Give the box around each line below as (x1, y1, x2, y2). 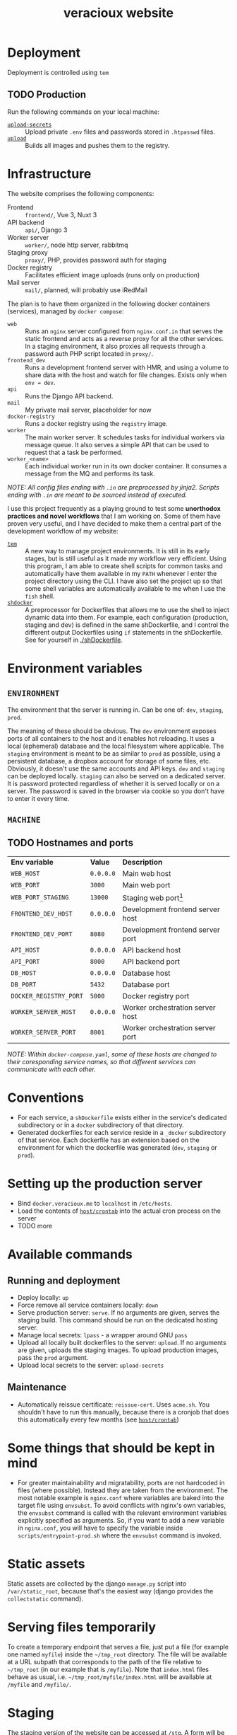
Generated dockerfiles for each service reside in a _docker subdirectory (17, 1129, 226, 1137)
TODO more (17, 1222, 53, 1230)
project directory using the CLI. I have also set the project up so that (25, 577, 223, 585)
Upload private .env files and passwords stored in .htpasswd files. (25, 127, 215, 136)
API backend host (122, 945, 181, 955)
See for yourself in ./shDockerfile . (25, 635, 123, 644)
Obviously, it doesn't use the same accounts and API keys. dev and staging (7, 764, 225, 773)
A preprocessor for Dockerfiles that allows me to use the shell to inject (25, 605, 230, 613)
